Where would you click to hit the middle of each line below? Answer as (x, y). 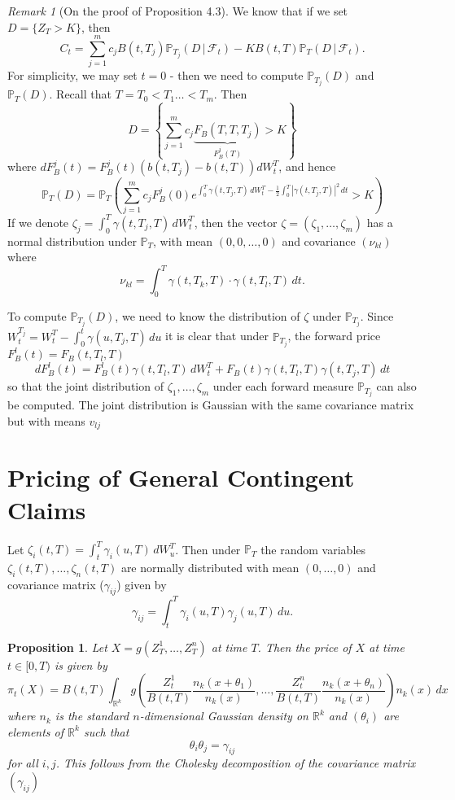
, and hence (307, 166)
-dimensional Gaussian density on (224, 716)
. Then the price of (304, 647)
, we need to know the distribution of (208, 315)
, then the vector (236, 222)
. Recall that (80, 94)
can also (396, 386)
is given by (81, 664)
